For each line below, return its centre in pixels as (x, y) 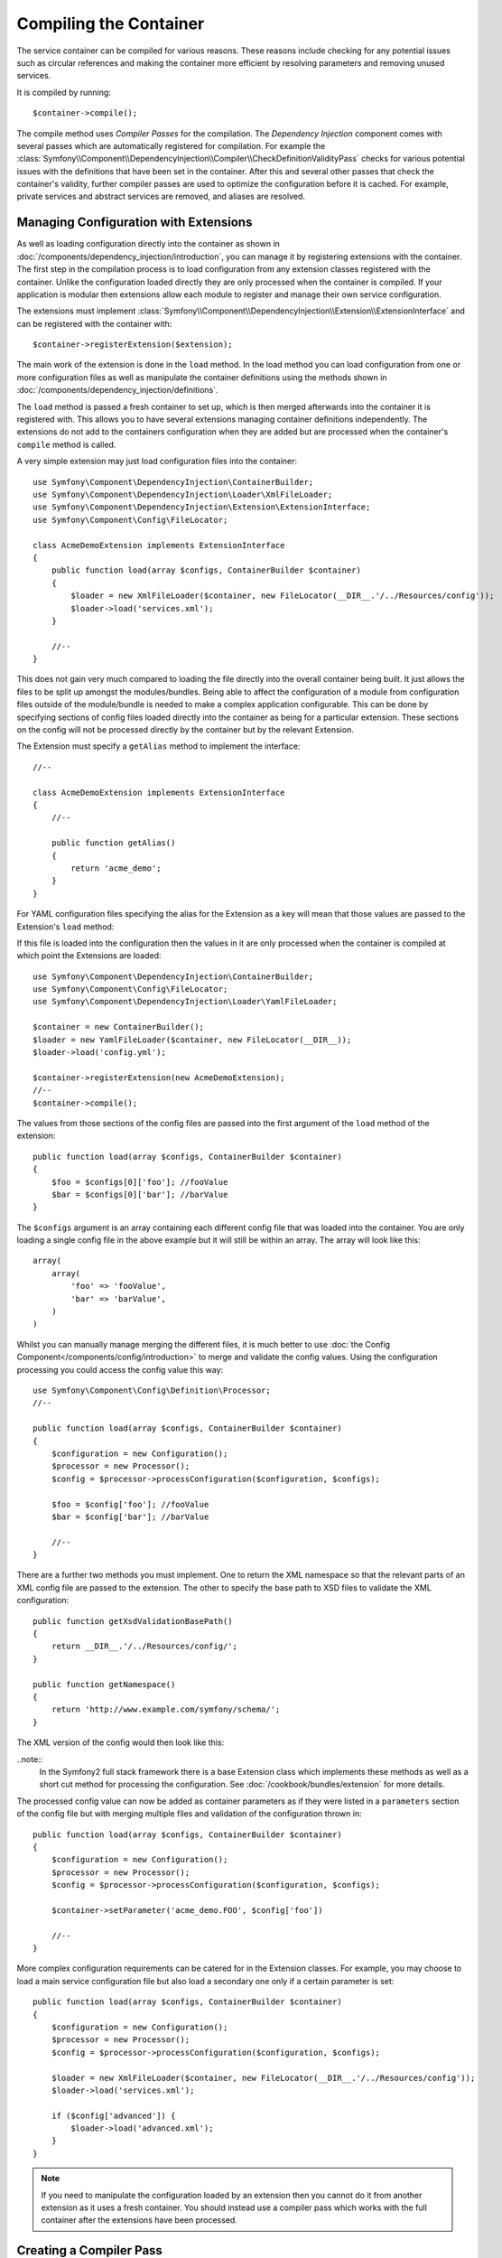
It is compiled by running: (64, 92)
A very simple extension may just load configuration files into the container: (157, 462)
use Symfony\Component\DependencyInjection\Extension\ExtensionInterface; (202, 507)
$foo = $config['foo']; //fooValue (130, 1504)
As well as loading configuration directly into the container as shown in (148, 244)
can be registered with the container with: (94, 323)
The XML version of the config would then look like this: (121, 1742)
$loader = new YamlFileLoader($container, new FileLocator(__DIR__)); (192, 1040)
